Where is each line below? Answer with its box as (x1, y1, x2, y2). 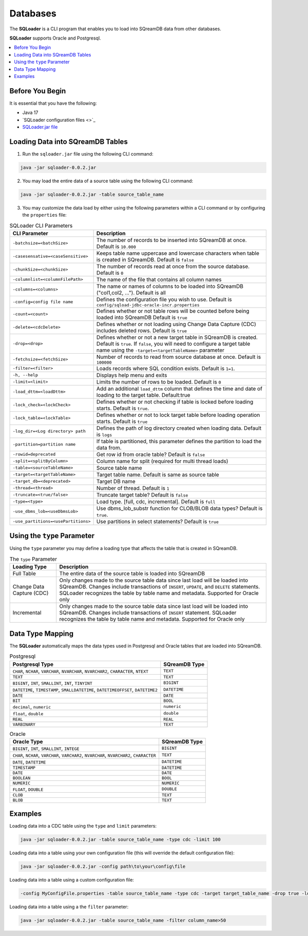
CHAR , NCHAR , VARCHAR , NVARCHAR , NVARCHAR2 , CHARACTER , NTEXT (12, 667, 149, 675)
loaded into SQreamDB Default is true (96, 314, 187, 321)
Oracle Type (12, 738, 43, 745)
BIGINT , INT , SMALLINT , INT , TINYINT (12, 679, 92, 686)
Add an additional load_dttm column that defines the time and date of (96, 385, 263, 392)
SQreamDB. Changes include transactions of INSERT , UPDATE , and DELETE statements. (59, 583, 260, 590)
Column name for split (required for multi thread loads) (96, 457, 228, 465)
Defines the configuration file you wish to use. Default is (96, 296, 232, 303)
